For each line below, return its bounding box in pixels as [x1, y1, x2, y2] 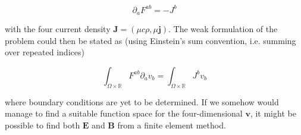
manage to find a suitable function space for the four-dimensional [5, 107, 243, 120]
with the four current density [5, 22, 111, 34]
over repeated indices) [5, 46, 84, 58]
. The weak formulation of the [168, 22, 278, 34]
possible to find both [5, 118, 80, 131]
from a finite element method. [117, 118, 226, 131]
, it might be [250, 107, 296, 120]
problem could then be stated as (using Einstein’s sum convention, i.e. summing [5, 34, 296, 46]
